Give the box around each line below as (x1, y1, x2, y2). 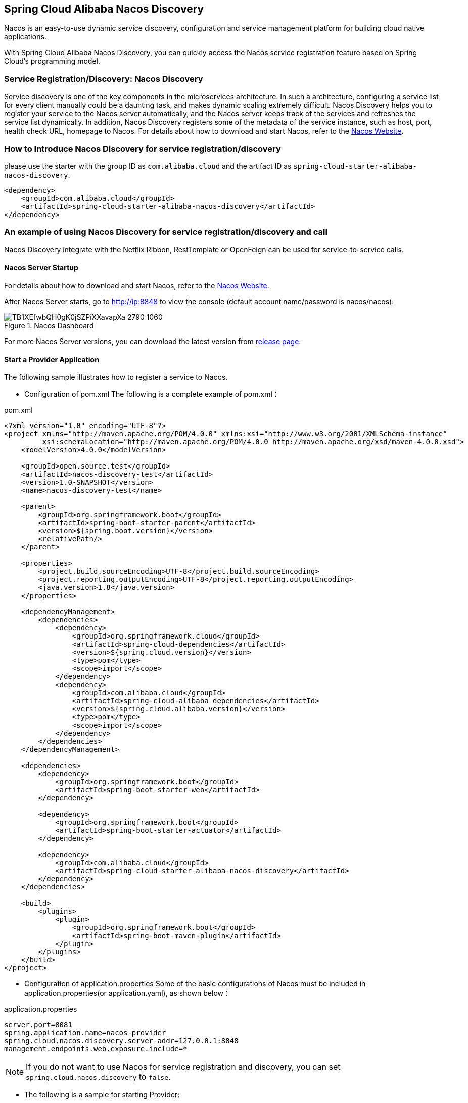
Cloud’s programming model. (4, 57, 101, 66)
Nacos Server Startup (4, 263, 78, 272)
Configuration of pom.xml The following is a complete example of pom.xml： (24, 390, 279, 399)
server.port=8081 (4, 1021, 72, 1029)
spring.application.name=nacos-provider (4, 1029, 166, 1037)
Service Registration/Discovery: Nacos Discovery (4, 73, 203, 84)
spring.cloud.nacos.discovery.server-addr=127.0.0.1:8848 (4, 1037, 239, 1045)
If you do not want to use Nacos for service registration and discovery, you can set (26, 1062, 341, 1072)
